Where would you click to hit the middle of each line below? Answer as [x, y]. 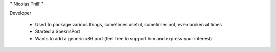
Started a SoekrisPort [57, 32]
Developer [20, 13]
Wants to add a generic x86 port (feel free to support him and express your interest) [123, 38]
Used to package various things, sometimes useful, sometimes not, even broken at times [129, 24]
